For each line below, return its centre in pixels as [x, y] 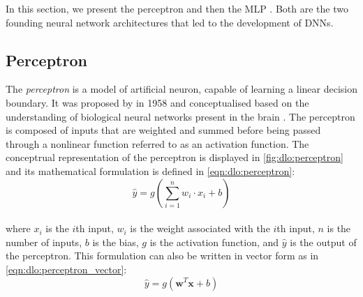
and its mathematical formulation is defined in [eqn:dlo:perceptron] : [150, 170]
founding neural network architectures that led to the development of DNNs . [170, 22]
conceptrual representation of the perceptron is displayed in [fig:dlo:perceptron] [175, 157]
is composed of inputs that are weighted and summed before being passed [163, 130]
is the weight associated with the [200, 228]
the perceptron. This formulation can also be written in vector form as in [162, 256]
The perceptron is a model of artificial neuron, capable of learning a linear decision [181, 89]
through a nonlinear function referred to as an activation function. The [157, 143]
